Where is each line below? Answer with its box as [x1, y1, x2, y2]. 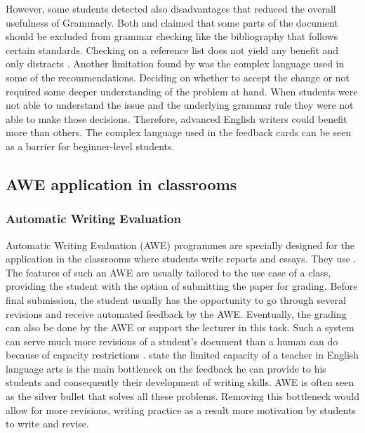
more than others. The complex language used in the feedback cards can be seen [6, 125, 352, 140]
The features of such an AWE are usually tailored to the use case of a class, [6, 265, 331, 279]
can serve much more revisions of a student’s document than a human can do [6, 333, 338, 348]
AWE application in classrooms [6, 173, 237, 194]
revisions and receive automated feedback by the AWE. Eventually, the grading [6, 306, 347, 321]
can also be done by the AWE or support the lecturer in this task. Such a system [6, 320, 354, 335]
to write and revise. [6, 416, 89, 431]
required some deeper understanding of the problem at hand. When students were [6, 84, 358, 98]
